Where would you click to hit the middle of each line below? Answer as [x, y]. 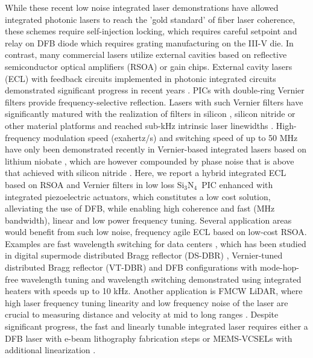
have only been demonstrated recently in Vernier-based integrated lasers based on [156, 149]
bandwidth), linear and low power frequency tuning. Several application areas [148, 220]
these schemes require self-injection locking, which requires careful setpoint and [151, 31]
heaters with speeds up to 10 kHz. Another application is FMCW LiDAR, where [154, 291]
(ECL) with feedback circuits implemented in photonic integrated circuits [141, 78]
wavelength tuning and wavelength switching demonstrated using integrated [161, 279]
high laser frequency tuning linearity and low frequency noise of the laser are [147, 302]
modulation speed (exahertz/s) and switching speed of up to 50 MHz [170, 137]
